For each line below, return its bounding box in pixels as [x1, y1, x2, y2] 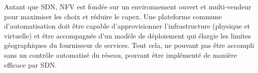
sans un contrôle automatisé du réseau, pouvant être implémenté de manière [4, 49, 237, 60]
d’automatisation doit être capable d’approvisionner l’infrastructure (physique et [4, 21, 250, 31]
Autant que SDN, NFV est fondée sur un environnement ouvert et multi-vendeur [4, 1, 252, 11]
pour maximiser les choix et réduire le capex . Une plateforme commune [4, 11, 222, 21]
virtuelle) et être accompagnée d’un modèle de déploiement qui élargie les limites [4, 30, 251, 40]
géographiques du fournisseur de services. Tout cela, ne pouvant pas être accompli [4, 40, 255, 50]
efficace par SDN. [4, 59, 57, 70]
